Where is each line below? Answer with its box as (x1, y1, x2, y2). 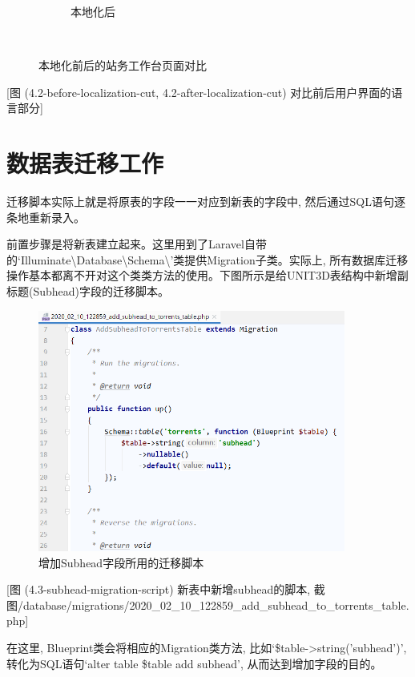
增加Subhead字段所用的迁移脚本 (38, 554, 204, 570)
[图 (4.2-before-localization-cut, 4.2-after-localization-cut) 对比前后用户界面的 (6, 83, 392, 100)
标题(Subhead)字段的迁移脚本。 (6, 283, 170, 300)
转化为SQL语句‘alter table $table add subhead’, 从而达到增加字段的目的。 (6, 655, 382, 671)
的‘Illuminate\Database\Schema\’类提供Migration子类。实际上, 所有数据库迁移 (6, 251, 409, 268)
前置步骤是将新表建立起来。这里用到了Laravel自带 (6, 236, 267, 252)
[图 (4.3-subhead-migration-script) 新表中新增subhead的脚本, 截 (6, 581, 325, 598)
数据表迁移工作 (6, 147, 164, 179)
